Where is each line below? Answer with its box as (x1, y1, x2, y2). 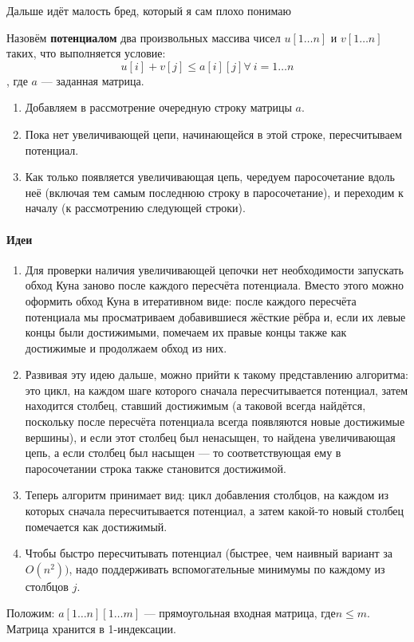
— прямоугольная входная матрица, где (144, 605, 336, 621)
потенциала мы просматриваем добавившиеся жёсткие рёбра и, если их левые (25, 308, 406, 325)
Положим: (6, 605, 55, 621)
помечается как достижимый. (25, 518, 168, 534)
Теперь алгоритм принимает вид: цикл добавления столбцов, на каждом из (25, 486, 388, 503)
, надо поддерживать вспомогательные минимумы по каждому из (69, 560, 385, 577)
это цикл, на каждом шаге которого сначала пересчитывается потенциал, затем (25, 381, 408, 398)
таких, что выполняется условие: (6, 45, 166, 61)
